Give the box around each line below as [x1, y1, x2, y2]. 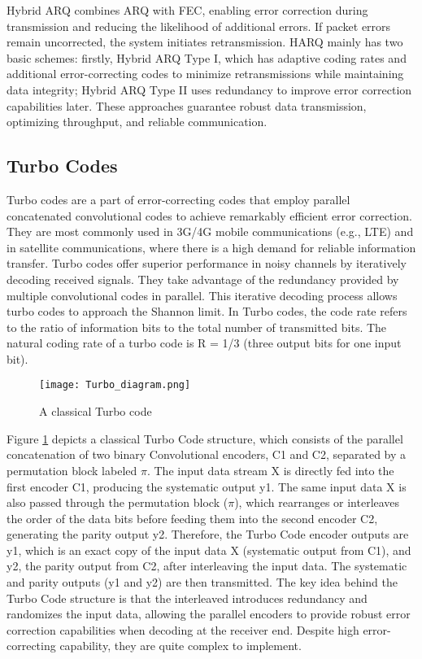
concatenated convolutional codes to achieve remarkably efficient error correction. [7, 207, 412, 224]
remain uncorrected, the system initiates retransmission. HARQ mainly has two [7, 33, 403, 50]
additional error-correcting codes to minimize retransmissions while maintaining [7, 65, 404, 82]
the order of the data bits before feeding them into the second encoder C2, [7, 509, 378, 526]
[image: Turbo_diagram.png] [39, 379, 191, 391]
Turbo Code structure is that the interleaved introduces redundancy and [7, 589, 368, 606]
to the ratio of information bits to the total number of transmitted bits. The [7, 318, 387, 335]
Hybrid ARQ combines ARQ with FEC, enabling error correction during [7, 2, 368, 18]
